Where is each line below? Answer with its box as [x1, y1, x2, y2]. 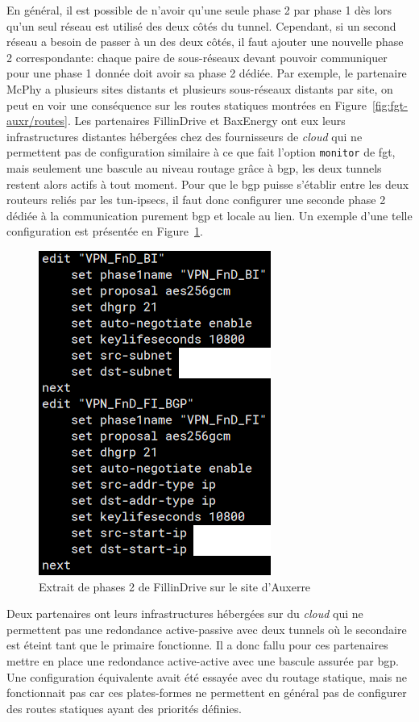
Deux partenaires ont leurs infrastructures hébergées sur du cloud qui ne [6, 605, 363, 622]
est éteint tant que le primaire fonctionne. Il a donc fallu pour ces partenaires [6, 636, 388, 653]
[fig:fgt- [371, 96, 408, 113]
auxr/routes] [6, 112, 68, 129]
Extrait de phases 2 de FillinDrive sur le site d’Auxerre [39, 578, 311, 595]
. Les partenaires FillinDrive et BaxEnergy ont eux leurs [68, 112, 346, 129]
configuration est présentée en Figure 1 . [6, 223, 203, 240]
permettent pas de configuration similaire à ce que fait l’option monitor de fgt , [6, 144, 396, 161]
